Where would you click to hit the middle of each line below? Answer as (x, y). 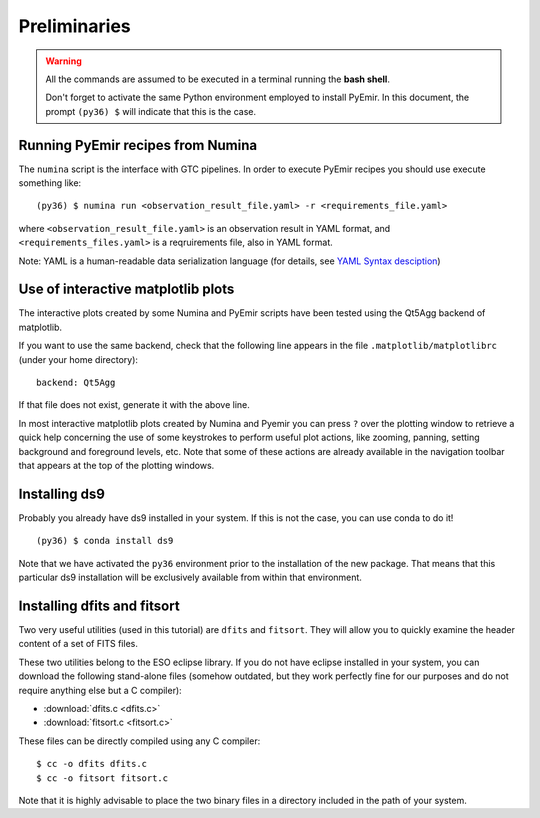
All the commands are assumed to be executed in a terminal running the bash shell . (217, 79)
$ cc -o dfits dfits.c (92, 764)
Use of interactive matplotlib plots (126, 289)
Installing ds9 (61, 493)
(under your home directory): (78, 359)
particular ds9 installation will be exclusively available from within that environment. (190, 577)
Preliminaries (75, 26)
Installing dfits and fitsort (99, 605)
